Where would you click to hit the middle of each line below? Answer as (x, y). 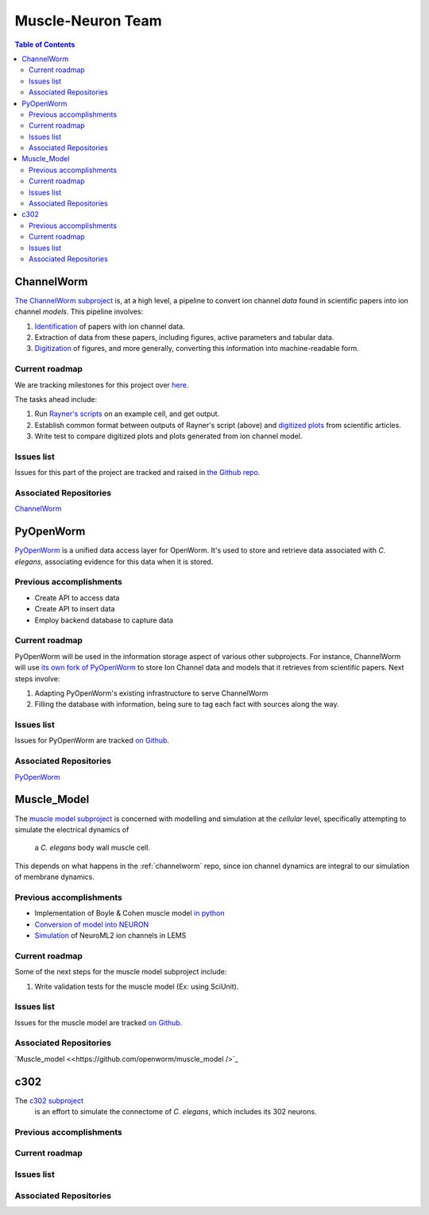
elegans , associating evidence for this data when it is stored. (114, 561)
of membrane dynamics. (54, 877)
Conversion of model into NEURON (92, 924)
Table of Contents (45, 44)
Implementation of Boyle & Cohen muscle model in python (130, 913)
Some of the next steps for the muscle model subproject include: (121, 972)
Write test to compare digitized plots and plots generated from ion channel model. (168, 436)
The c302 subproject (49, 1101)
